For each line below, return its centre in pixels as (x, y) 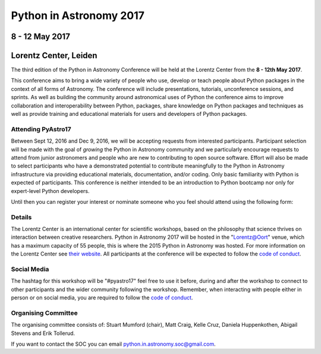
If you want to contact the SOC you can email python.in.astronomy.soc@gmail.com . (114, 344)
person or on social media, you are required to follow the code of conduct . (102, 298)
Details (21, 217)
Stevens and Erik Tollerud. (43, 333)
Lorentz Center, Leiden (54, 56)
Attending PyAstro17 (41, 129)
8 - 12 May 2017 (41, 37)
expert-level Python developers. (50, 191)
